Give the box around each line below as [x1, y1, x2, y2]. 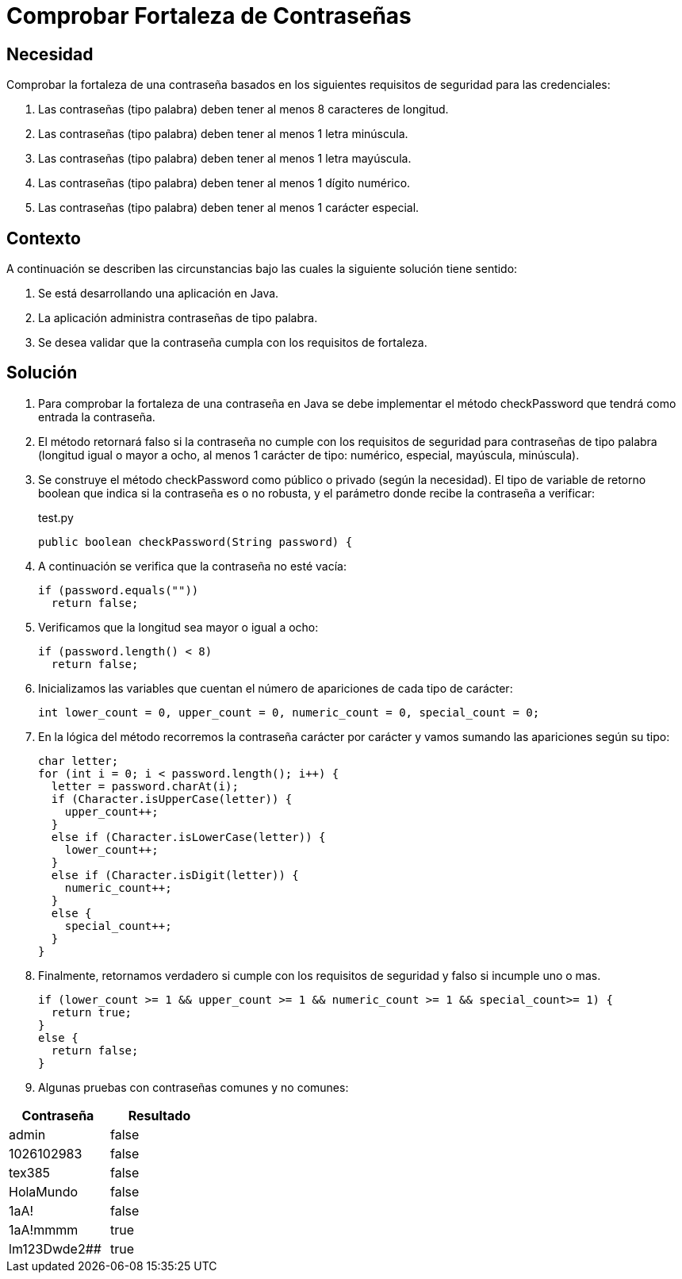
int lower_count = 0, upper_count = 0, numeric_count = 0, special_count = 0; [38, 705, 540, 719]
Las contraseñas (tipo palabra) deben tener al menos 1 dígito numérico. [38, 176, 411, 190]
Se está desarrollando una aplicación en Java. [38, 286, 279, 301]
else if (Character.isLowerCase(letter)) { [51, 830, 326, 843]
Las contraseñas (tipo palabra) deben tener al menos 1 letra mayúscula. [38, 152, 412, 166]
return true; [51, 1005, 132, 1019]
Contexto [6, 228, 81, 248]
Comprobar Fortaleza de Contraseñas [6, 2, 412, 29]
